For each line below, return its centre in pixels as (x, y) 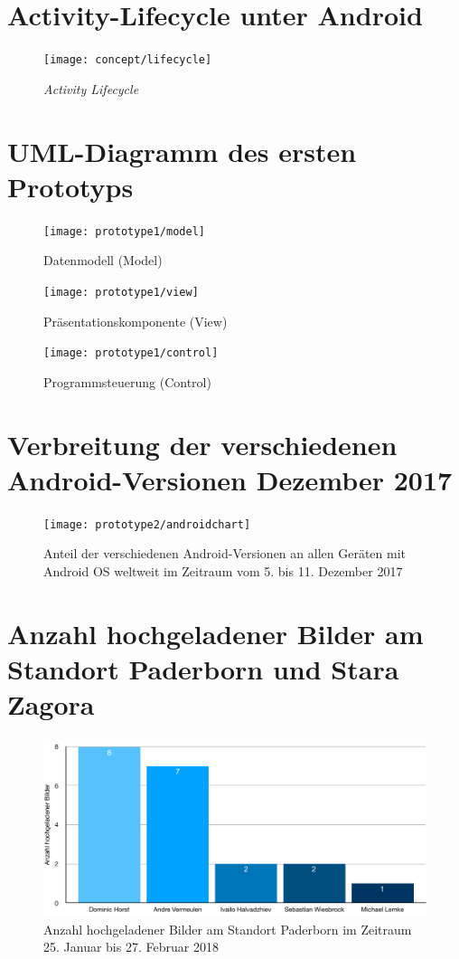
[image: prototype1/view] (121, 292)
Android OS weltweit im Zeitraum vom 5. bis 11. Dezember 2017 (223, 571)
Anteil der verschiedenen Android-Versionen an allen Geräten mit (225, 553)
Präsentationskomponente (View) (136, 321)
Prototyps (70, 186)
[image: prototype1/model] (124, 231)
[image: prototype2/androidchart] (147, 524)
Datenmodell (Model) (103, 260)
